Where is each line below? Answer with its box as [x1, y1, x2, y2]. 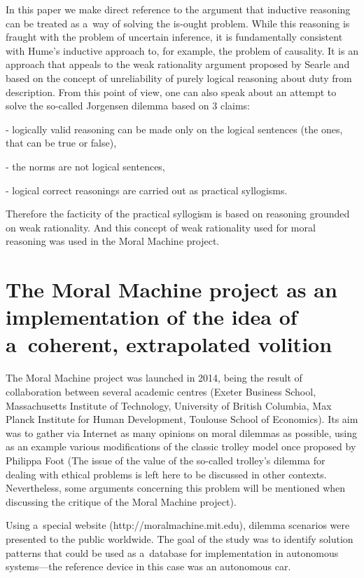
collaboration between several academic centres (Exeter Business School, [6, 384, 316, 398]
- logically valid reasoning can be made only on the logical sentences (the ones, [6, 121, 343, 136]
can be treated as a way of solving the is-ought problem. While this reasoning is [6, 15, 350, 30]
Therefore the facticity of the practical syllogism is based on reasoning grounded [6, 206, 350, 221]
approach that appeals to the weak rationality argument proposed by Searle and [6, 57, 350, 72]
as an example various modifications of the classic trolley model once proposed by [6, 439, 356, 454]
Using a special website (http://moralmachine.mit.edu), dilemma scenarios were [6, 518, 350, 532]
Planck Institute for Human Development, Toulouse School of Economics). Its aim [6, 412, 358, 426]
